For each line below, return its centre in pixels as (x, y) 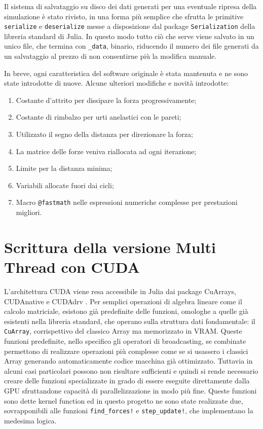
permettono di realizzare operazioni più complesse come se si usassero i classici (126, 351)
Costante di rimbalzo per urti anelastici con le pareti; (99, 117)
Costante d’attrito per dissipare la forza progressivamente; (106, 100)
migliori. (29, 212)
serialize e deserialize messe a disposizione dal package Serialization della (130, 26)
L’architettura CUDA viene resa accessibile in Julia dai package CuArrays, (120, 291)
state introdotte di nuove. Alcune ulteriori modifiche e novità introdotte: (117, 83)
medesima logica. (30, 420)
